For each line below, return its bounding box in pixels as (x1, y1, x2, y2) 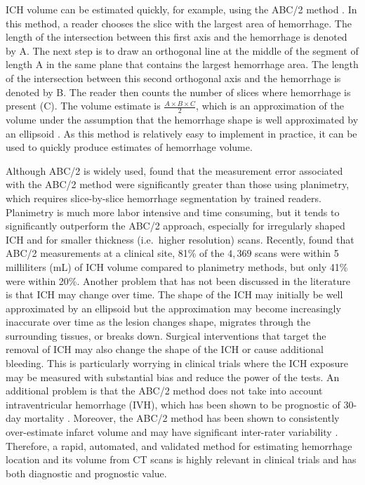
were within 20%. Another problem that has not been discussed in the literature (6, 273, 350, 288)
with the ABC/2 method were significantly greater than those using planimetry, (6, 177, 350, 192)
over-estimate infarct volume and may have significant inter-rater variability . (6, 425, 338, 439)
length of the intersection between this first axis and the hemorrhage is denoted (6, 29, 347, 44)
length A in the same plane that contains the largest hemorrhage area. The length (6, 57, 359, 72)
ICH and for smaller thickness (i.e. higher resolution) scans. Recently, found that (6, 232, 354, 246)
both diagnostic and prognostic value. (6, 465, 167, 480)
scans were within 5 (255, 246, 339, 260)
